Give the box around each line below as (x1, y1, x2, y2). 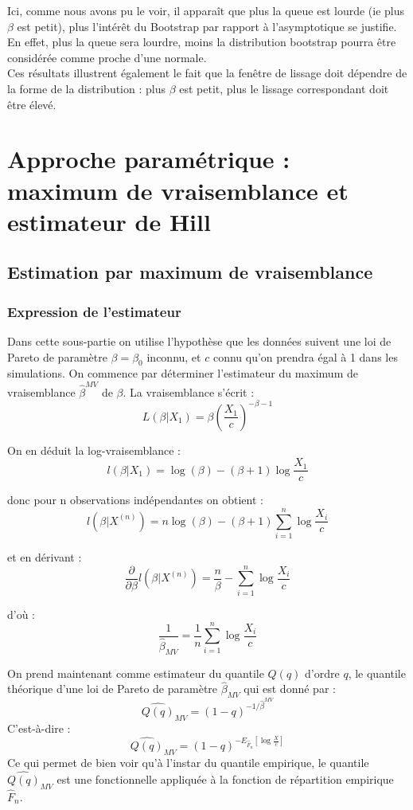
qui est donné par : (244, 680, 336, 697)
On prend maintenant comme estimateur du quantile (7, 664, 264, 681)
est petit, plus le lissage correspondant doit (179, 80, 389, 96)
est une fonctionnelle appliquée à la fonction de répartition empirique (56, 770, 394, 787)
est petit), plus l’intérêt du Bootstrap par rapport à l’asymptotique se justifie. (17, 18, 397, 34)
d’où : (7, 605, 36, 622)
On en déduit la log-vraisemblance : (7, 441, 181, 458)
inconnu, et (146, 348, 201, 365)
